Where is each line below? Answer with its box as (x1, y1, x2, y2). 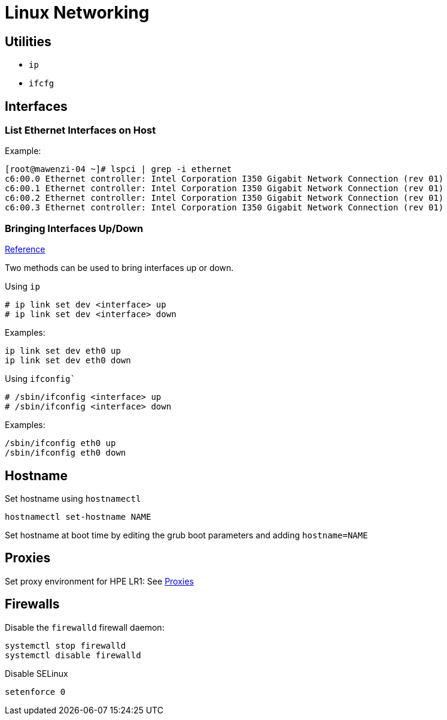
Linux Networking (5, 2, 150, 23)
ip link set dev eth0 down (5, 356, 131, 366)
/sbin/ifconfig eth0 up (5, 438, 116, 448)
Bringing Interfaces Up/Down (5, 222, 144, 234)
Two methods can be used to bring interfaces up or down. (5, 263, 234, 273)
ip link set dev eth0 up (5, 346, 121, 356)
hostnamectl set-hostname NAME (5, 511, 151, 522)
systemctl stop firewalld (5, 640, 126, 650)
